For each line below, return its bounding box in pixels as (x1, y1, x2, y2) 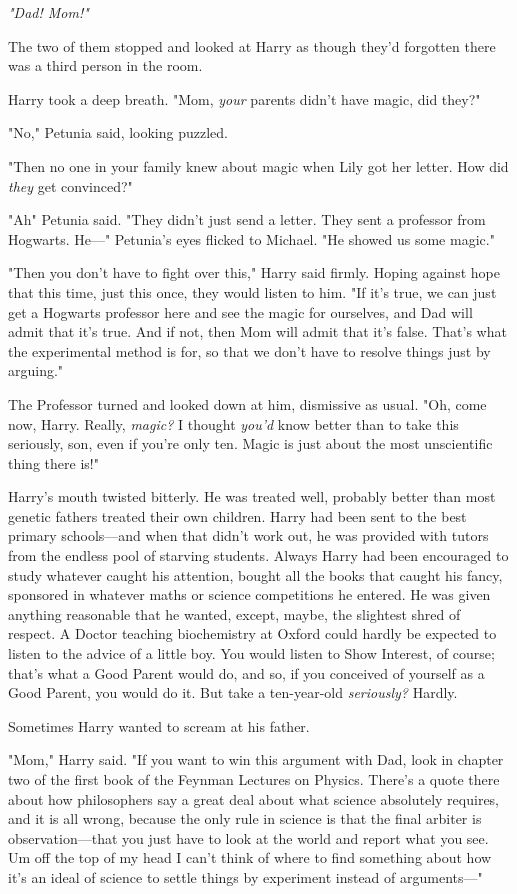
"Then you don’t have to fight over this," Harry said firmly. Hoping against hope (8, 262, 500, 283)
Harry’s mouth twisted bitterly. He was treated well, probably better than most (8, 486, 496, 507)
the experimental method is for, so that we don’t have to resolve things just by (8, 340, 491, 361)
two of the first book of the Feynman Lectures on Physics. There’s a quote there (8, 769, 500, 789)
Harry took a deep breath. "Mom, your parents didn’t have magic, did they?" (8, 88, 481, 109)
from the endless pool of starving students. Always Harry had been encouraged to (8, 545, 509, 566)
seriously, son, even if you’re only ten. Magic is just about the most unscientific (8, 433, 493, 454)
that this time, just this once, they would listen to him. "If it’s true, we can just (8, 281, 497, 302)
